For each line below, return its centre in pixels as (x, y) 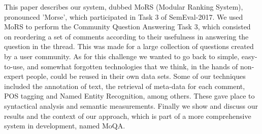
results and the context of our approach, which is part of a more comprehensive (128, 116)
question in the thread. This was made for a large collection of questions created (129, 46)
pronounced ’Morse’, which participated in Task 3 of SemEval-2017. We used (124, 16)
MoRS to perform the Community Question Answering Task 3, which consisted (127, 27)
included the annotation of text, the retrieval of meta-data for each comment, (125, 86)
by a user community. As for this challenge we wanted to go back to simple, (122, 56)
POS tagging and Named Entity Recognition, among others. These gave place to (129, 96)
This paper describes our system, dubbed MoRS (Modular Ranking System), (124, 7)
